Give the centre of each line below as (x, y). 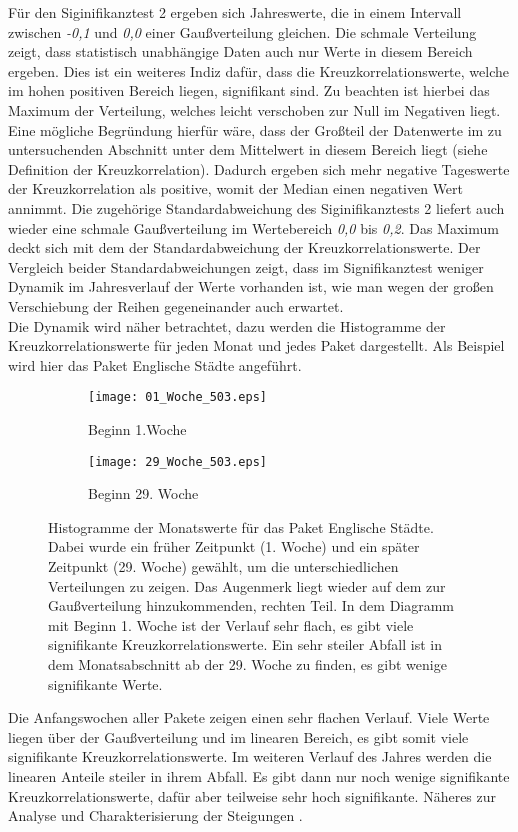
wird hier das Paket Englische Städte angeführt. (155, 364)
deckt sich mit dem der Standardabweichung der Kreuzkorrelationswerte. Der (244, 247)
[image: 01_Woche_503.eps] (177, 397)
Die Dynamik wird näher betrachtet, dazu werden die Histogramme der (227, 325)
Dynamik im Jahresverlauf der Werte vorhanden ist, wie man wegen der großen (251, 286)
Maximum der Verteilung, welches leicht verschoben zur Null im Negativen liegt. (254, 109)
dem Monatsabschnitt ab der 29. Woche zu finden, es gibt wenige (247, 663)
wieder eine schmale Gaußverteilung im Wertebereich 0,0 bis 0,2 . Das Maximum (253, 227)
